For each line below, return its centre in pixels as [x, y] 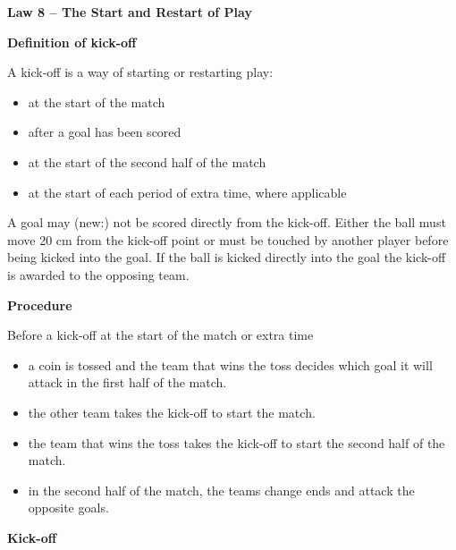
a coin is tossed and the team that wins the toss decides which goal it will [230, 364]
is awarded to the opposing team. [98, 274]
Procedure [40, 305]
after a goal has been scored [105, 132]
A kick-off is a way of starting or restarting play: [140, 72]
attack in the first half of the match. [127, 382]
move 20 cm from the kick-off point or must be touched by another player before [228, 239]
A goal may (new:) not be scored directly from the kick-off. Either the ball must [227, 222]
